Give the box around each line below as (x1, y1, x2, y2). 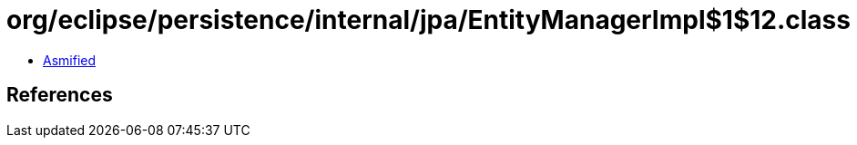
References (6, 83, 113, 107)
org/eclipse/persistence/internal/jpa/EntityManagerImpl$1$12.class (6, 5, 851, 35)
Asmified (43, 52, 97, 68)
